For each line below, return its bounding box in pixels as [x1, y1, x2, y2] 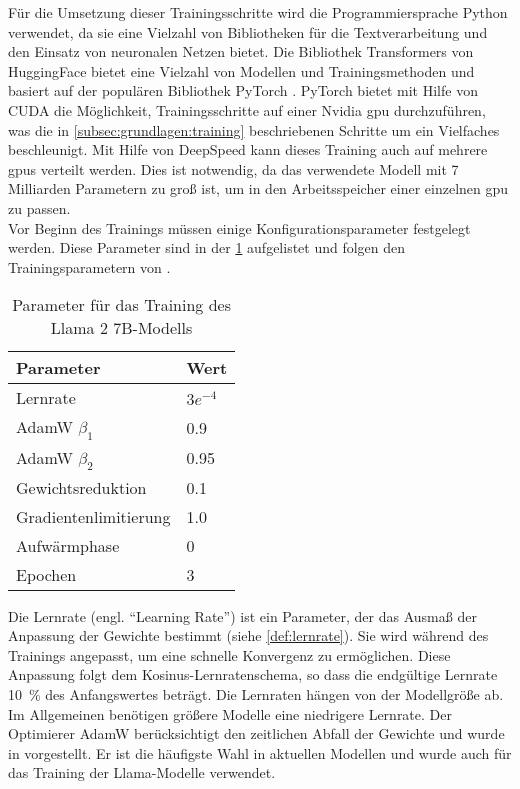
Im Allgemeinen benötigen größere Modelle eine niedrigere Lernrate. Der [8, 703, 452, 724]
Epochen [16, 562, 77, 586]
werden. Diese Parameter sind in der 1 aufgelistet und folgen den [8, 237, 406, 258]
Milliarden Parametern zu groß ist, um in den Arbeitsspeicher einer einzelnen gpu [8, 178, 509, 199]
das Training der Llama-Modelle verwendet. [8, 762, 276, 783]
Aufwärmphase [16, 533, 120, 557]
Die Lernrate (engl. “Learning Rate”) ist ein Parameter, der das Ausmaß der [8, 605, 477, 626]
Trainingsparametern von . [8, 256, 171, 277]
